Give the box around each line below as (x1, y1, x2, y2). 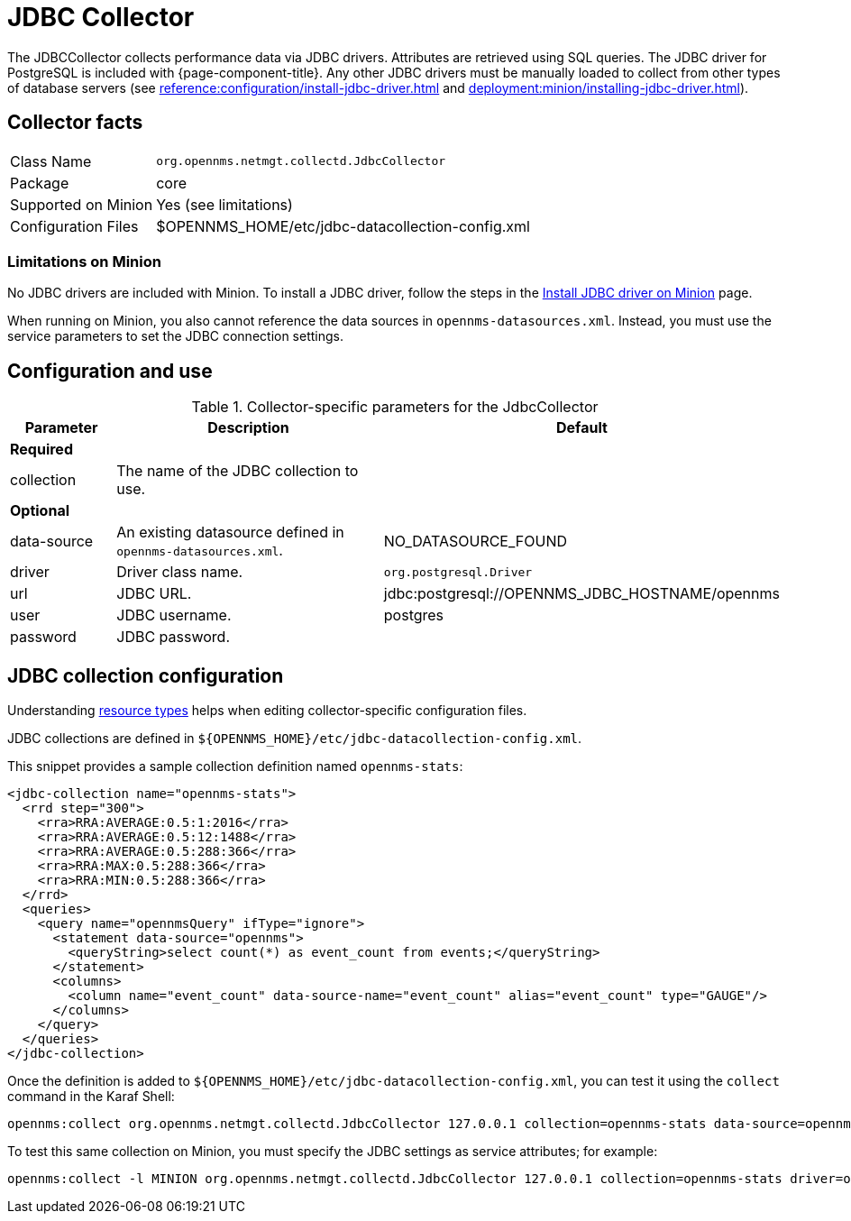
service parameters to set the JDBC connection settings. (7, 328, 344, 344)
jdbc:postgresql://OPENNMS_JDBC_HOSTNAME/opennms (383, 584, 780, 603)
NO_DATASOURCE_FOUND (383, 532, 568, 551)
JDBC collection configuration (7, 664, 284, 687)
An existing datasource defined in (116, 523, 344, 542)
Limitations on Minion (7, 252, 161, 271)
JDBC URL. (116, 584, 192, 603)
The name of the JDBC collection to (116, 462, 359, 481)
